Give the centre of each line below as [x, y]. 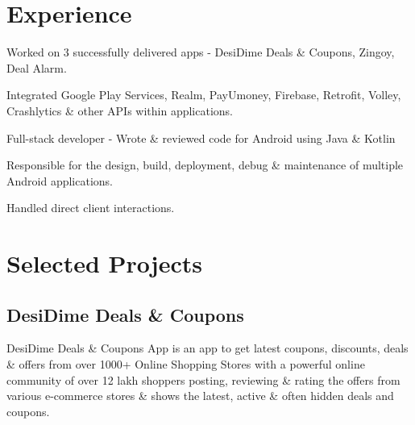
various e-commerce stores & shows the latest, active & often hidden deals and [200, 396]
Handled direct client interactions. [91, 208]
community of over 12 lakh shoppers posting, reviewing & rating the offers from [203, 379]
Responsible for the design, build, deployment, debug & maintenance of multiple [205, 165]
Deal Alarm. [37, 67]
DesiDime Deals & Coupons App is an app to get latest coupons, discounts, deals [207, 348]
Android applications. [60, 180]
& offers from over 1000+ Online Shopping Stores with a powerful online [186, 364]
